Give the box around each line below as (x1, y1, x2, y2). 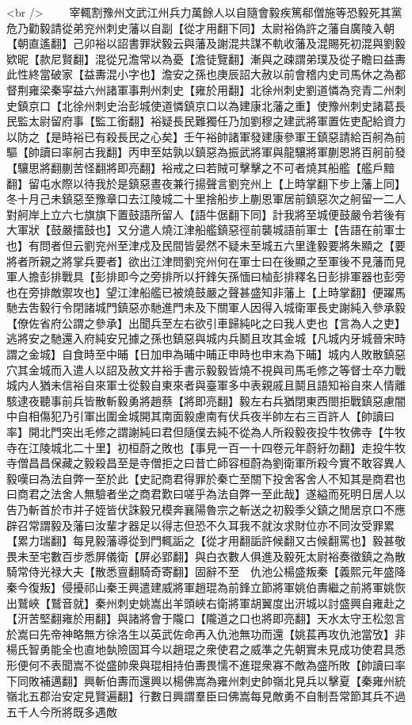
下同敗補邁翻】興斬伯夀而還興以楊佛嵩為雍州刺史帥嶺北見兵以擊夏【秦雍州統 (6, 672, 406, 689)
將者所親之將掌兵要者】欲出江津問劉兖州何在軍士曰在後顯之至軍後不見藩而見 (6, 252, 406, 269)
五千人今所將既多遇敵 (6, 703, 117, 719)
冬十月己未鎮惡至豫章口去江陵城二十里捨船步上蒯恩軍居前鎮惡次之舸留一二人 (6, 190, 406, 207)
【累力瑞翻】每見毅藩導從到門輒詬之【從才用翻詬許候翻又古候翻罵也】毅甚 (6, 532, 395, 549)
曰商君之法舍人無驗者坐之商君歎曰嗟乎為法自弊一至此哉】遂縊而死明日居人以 (6, 485, 406, 502)
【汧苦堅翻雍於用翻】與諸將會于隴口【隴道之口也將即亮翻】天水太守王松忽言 (6, 610, 406, 627)
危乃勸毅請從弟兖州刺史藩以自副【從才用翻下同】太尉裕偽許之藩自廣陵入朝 (6, 19, 395, 36)
